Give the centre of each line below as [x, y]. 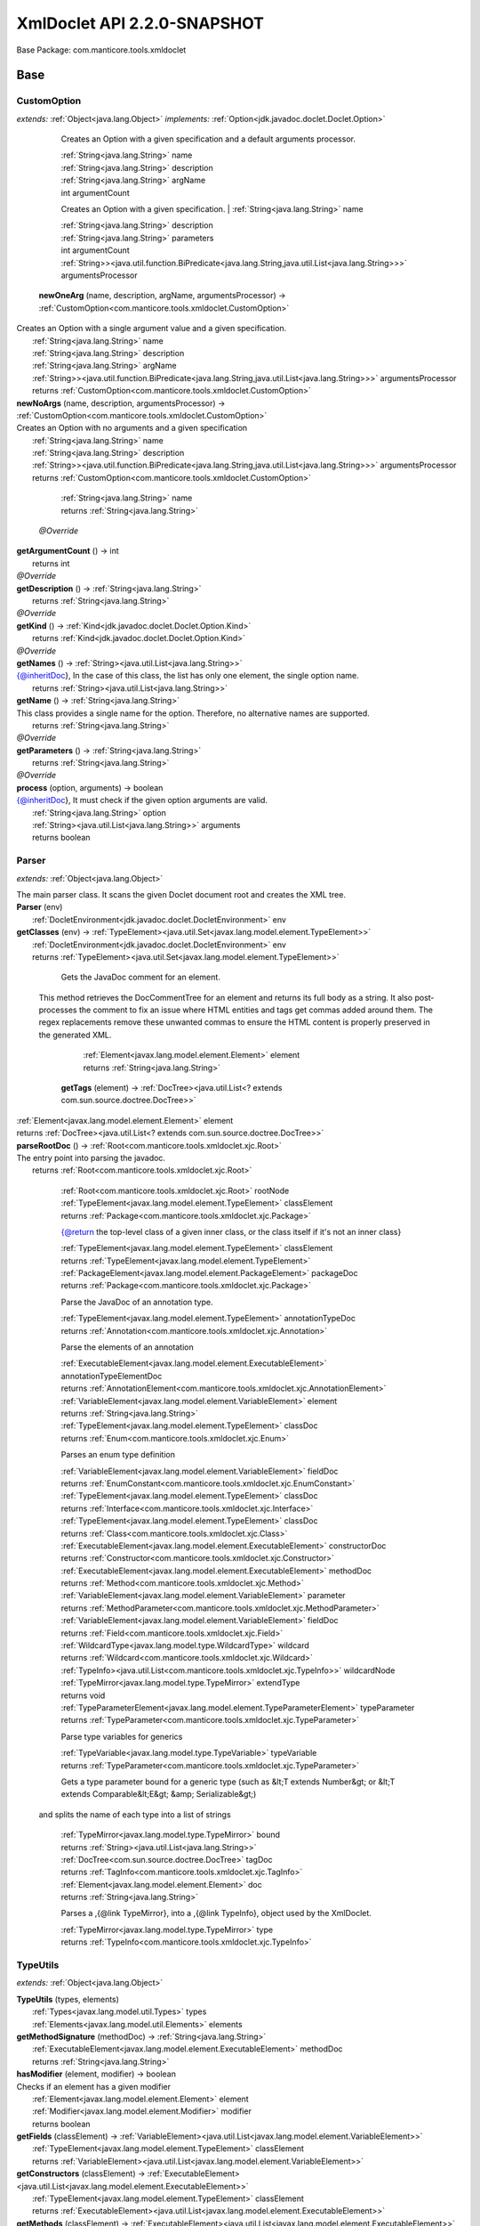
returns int [51, 563]
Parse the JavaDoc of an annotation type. [137, 1302]
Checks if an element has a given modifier [94, 2086]
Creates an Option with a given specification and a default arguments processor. [208, 139]
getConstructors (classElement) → [81, 2173]
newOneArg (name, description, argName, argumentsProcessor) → [162, 296]
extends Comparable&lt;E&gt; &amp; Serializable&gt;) [159, 1794]
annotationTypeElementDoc [112, 1376]
